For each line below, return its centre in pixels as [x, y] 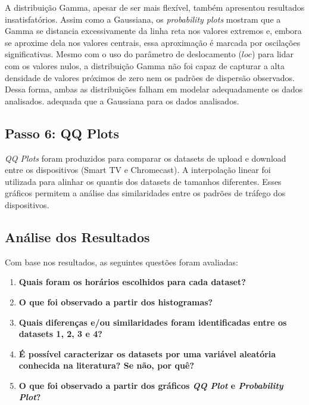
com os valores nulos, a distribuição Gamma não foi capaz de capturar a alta [145, 65]
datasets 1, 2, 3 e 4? [60, 334]
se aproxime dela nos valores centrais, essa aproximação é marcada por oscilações [153, 42]
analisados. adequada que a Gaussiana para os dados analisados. [122, 101]
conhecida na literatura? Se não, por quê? [107, 365]
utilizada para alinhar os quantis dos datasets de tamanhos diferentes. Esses [143, 181]
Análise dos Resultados [77, 236]
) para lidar [273, 54]
